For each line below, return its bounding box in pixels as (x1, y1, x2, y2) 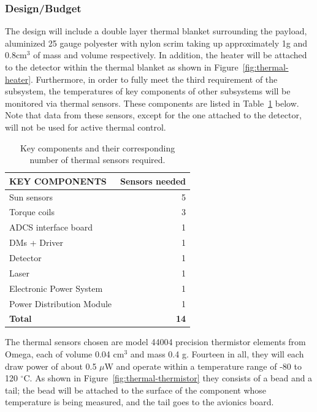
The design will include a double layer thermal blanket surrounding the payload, (5, 25, 307, 37)
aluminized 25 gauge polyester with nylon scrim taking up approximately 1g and (5, 36, 308, 49)
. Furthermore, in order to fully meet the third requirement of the (31, 72, 278, 85)
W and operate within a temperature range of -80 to (104, 359, 302, 372)
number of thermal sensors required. (29, 153, 166, 166)
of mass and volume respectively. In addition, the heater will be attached (33, 48, 307, 61)
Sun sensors (9, 190, 53, 203)
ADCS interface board (9, 221, 93, 234)
